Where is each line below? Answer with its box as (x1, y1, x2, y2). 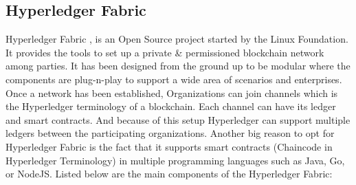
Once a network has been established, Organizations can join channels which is (5, 85, 338, 100)
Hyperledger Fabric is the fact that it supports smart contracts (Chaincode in (5, 139, 333, 153)
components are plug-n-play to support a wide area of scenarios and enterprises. (5, 72, 342, 86)
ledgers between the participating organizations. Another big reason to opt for (5, 126, 335, 140)
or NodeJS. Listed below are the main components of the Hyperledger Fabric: (5, 166, 333, 181)
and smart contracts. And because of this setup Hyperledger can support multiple (5, 112, 351, 127)
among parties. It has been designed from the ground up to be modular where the (5, 58, 351, 73)
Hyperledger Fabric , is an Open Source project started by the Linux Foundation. (5, 32, 348, 46)
